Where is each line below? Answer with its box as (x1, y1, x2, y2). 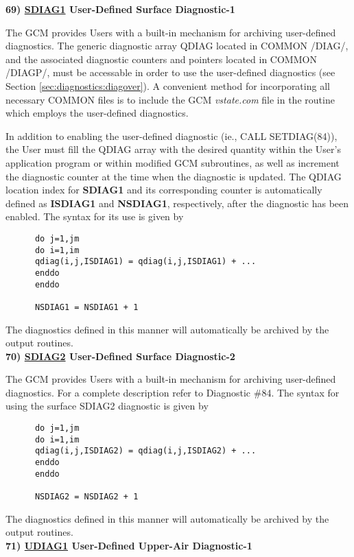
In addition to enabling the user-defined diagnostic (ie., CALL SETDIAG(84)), (5, 128, 338, 143)
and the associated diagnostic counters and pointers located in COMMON (5, 51, 317, 66)
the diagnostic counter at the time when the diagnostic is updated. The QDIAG (5, 169, 342, 183)
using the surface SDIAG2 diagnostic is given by (5, 399, 209, 413)
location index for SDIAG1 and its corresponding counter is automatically (5, 182, 322, 197)
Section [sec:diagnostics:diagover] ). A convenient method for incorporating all (5, 78, 330, 93)
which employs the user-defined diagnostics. (5, 106, 189, 120)
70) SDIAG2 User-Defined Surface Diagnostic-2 (5, 348, 235, 363)
